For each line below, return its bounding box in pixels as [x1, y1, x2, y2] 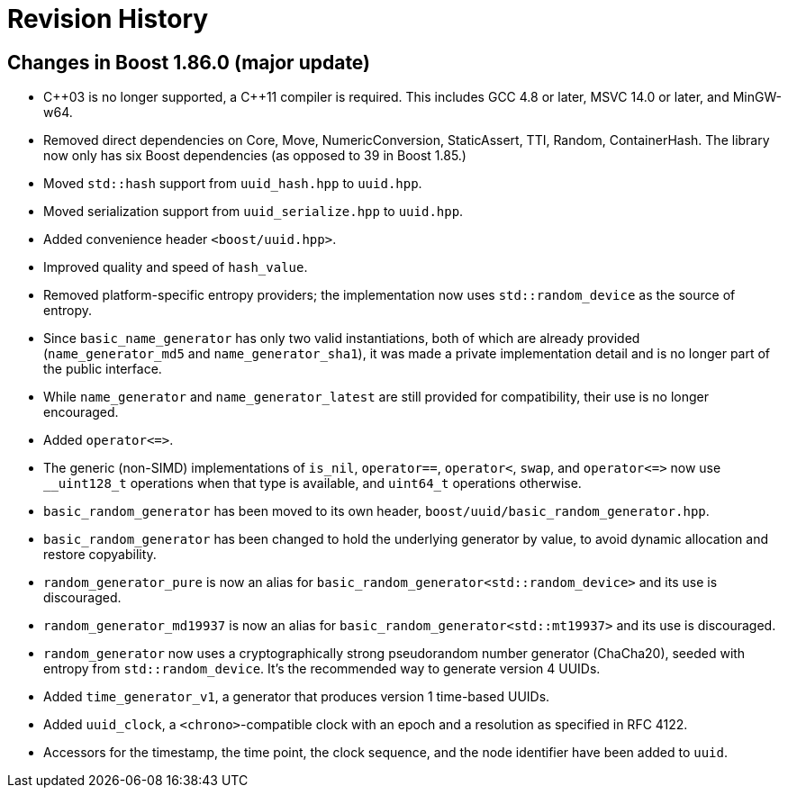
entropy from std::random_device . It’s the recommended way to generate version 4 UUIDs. [43, 661, 601, 677]
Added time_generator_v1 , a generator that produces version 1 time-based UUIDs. [43, 689, 550, 705]
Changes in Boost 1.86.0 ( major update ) [7, 50, 371, 74]
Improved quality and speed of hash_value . [43, 259, 308, 276]
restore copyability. [43, 547, 157, 563]
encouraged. [43, 404, 119, 420]
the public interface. [43, 361, 162, 377]
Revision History [7, 4, 209, 34]
